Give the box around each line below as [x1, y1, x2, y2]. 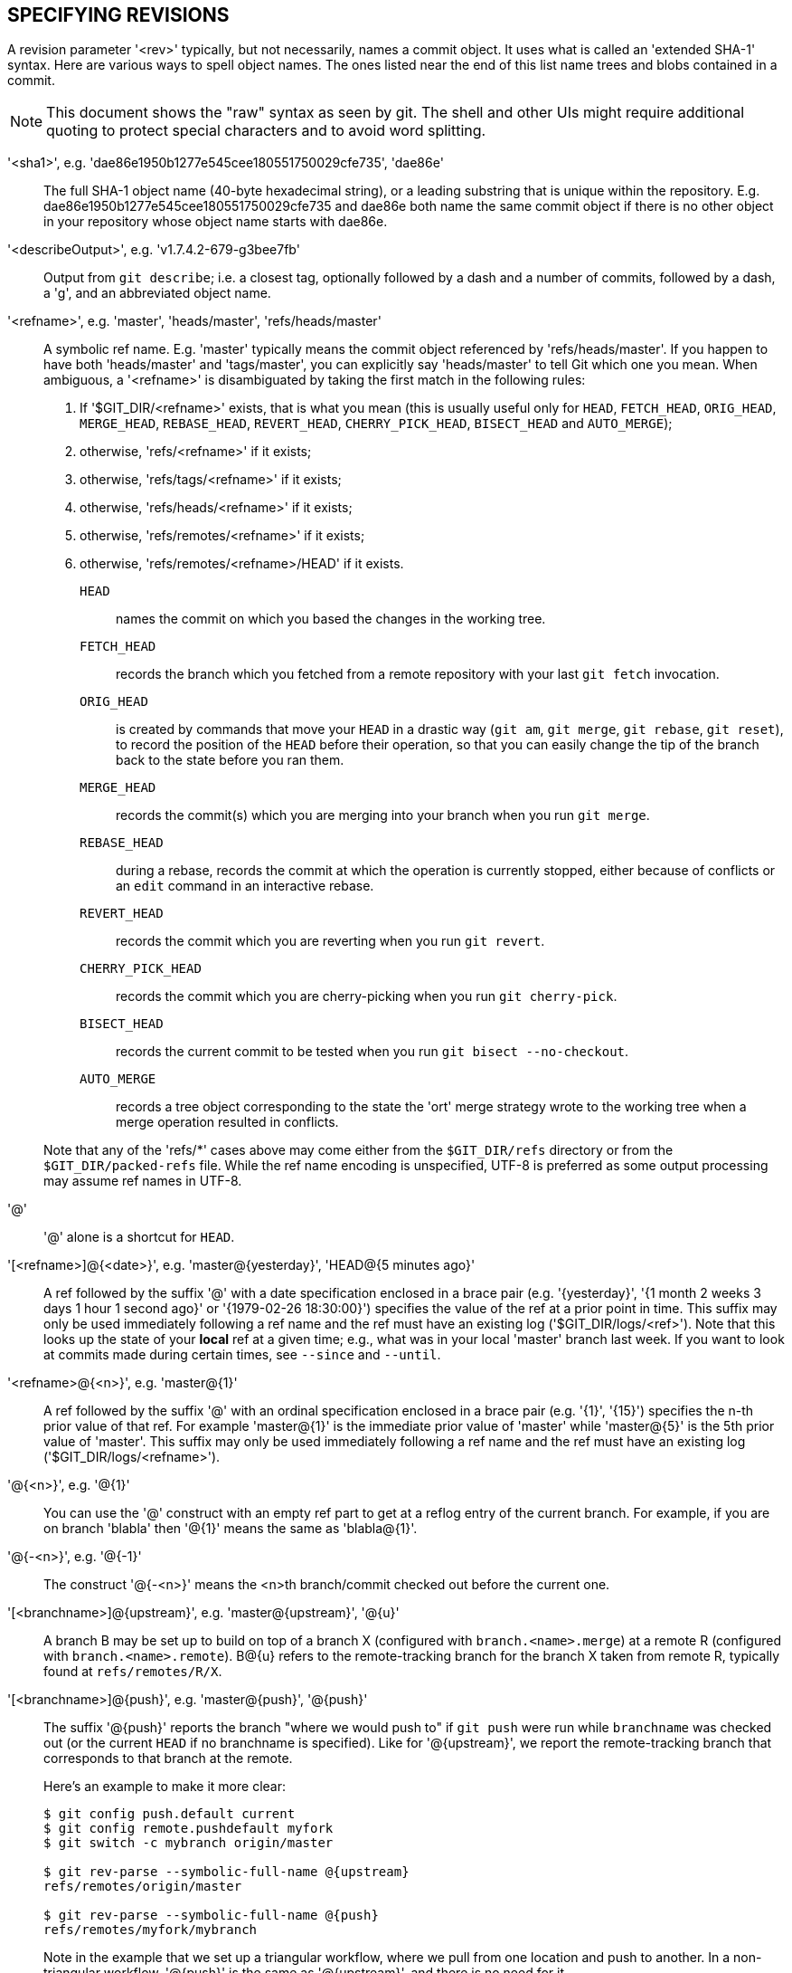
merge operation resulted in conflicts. [116, 1114, 339, 1130]
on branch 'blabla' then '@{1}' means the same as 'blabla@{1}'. [43, 1520, 418, 1537]
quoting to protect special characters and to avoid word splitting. [46, 121, 486, 140]
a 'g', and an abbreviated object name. [43, 285, 271, 301]
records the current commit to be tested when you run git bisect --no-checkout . [116, 1044, 629, 1060]
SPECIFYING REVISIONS [7, 4, 230, 26]
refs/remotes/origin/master [43, 1879, 242, 1894]
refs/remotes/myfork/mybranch [43, 1922, 258, 1938]
